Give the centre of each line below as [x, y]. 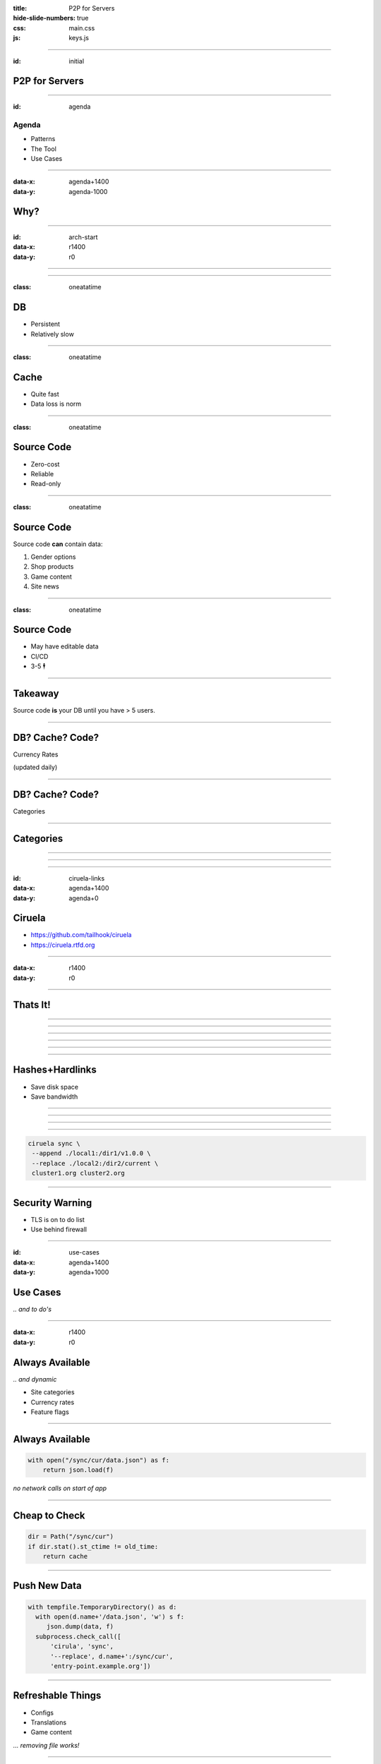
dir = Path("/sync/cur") [71, 1537]
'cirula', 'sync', [82, 1647]
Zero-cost [45, 464]
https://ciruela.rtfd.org [63, 945]
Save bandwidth [54, 1097]
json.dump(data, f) [80, 1627]
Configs [42, 1712]
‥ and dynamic [35, 1379]
